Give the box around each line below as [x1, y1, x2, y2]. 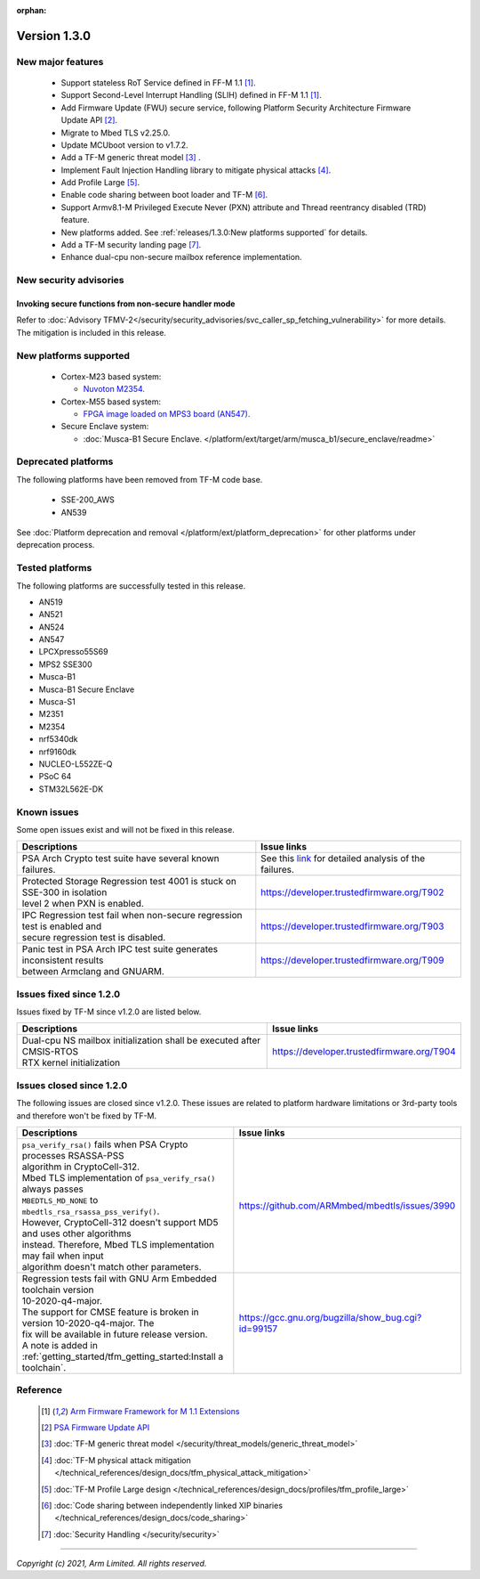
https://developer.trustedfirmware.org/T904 [272, 1046, 457, 1058]
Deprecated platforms [16, 455, 114, 468]
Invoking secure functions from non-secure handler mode [16, 298, 236, 309]
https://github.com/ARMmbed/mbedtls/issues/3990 [238, 1199, 456, 1211]
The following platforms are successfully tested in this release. [16, 580, 246, 591]
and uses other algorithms [21, 1227, 132, 1240]
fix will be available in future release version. [21, 1328, 208, 1340]
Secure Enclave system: [60, 421, 149, 432]
